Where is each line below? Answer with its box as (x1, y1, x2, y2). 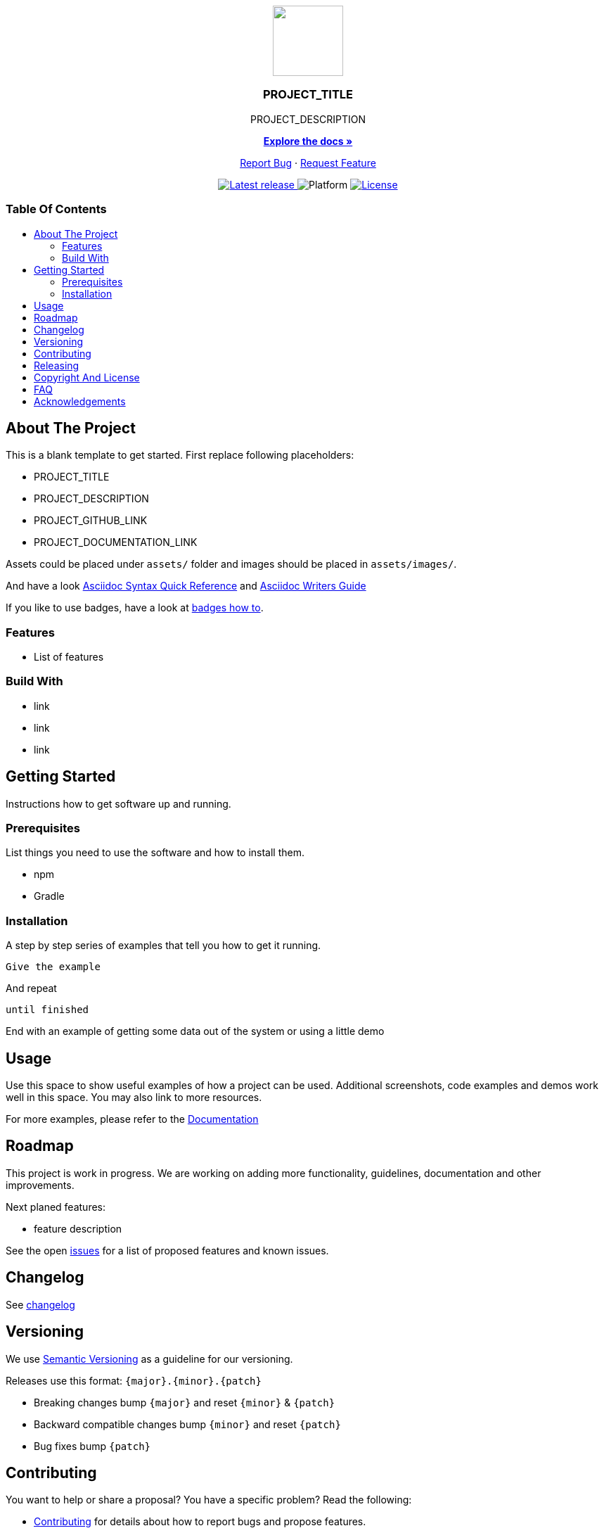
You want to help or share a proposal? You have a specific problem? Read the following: (6, 1494, 412, 1506)
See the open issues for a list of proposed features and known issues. (6, 1244, 329, 1257)
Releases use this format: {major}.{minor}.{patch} (6, 1374, 262, 1387)
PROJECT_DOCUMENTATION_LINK (34, 536, 198, 549)
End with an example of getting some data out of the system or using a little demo (6, 1025, 385, 1038)
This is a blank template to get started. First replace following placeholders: (6, 449, 354, 462)
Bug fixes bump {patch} (34, 1439, 150, 1452)
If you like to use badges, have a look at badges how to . (6, 602, 264, 614)
